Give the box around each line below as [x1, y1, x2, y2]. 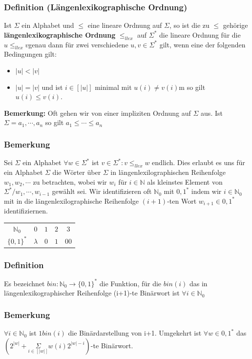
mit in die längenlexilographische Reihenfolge [4, 195, 139, 206]
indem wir [191, 186, 222, 196]
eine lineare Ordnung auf [87, 20, 162, 30]
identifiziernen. [4, 206, 48, 216]
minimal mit [95, 82, 132, 92]
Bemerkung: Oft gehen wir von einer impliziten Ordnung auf [4, 107, 191, 118]
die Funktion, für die [99, 278, 162, 288]
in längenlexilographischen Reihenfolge [110, 167, 226, 177]
